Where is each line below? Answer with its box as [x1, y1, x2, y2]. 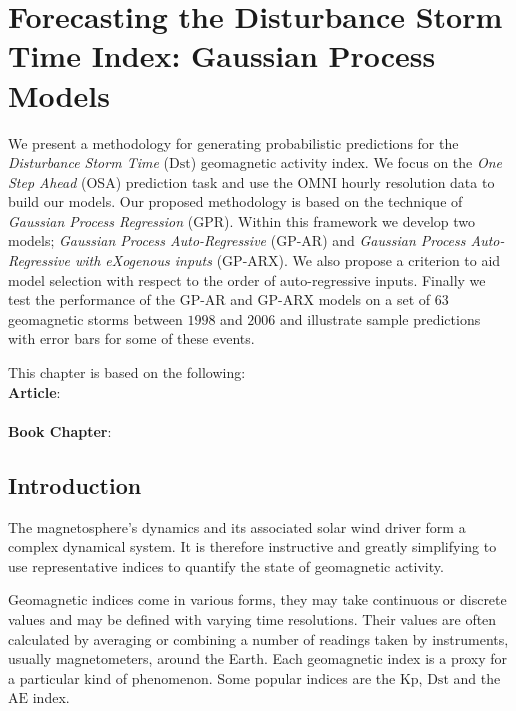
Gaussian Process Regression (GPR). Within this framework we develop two [8, 210, 476, 231]
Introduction [8, 469, 142, 500]
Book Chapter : [8, 420, 112, 441]
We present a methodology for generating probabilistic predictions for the [8, 132, 459, 153]
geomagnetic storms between [8, 308, 183, 329]
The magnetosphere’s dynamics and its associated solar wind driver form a [8, 516, 466, 537]
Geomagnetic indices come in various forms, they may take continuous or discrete [8, 589, 507, 610]
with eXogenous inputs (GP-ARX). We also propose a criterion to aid [74, 250, 501, 271]
